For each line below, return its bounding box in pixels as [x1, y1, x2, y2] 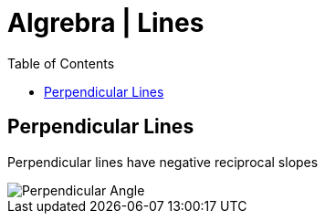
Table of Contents [7, 55, 115, 71]
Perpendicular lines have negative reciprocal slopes [7, 153, 319, 170]
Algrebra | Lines [7, 7, 204, 38]
